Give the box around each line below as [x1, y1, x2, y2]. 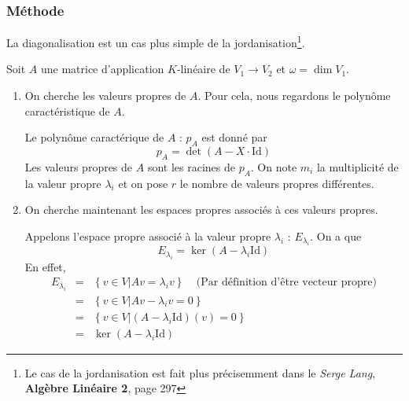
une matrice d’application [40, 61, 164, 77]
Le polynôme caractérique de [24, 129, 164, 145]
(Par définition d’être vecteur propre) [196, 277, 377, 289]
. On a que [310, 227, 362, 244]
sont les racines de [147, 158, 235, 175]
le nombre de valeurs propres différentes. [179, 175, 374, 191]
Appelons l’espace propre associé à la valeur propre [24, 227, 271, 244]
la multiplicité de [316, 158, 399, 175]
